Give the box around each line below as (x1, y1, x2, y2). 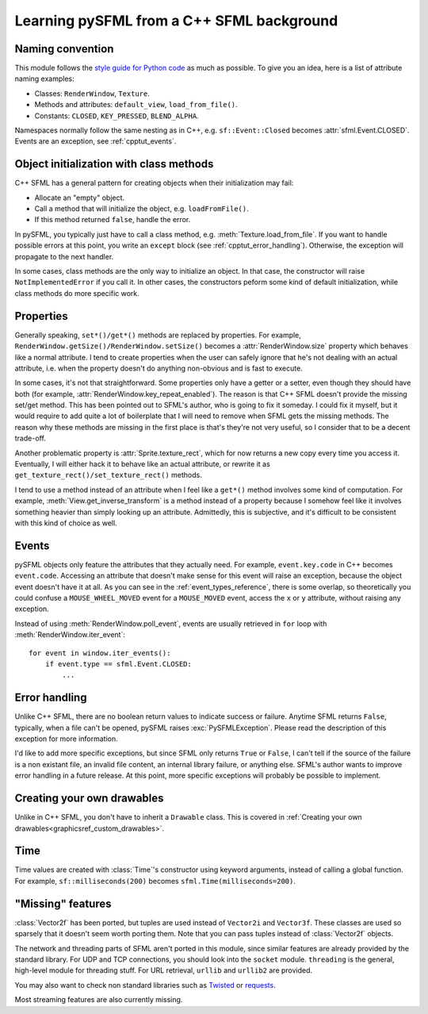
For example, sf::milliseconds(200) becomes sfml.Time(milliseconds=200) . (14, 876, 296, 885)
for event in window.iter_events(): (29, 648, 171, 658)
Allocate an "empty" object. (34, 193, 125, 202)
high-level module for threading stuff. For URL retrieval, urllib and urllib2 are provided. (14, 966, 313, 975)
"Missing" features (14, 897, 112, 910)
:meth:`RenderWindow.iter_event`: (14, 630, 126, 640)
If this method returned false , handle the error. (34, 215, 191, 225)
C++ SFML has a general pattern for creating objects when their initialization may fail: (14, 179, 294, 188)
